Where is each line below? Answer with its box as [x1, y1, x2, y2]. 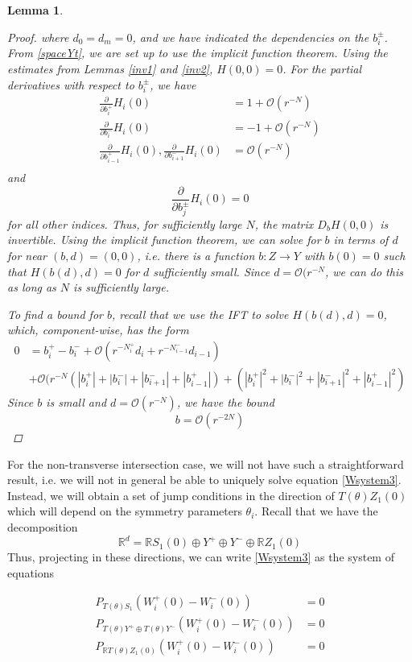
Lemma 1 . [7, 2, 64, 18]
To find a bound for [7, 305, 103, 322]
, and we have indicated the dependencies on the [132, 28, 369, 45]
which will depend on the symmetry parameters [7, 503, 242, 519]
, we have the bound [176, 394, 274, 411]
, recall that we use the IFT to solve [112, 305, 289, 322]
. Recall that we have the [254, 503, 378, 519]
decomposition [7, 519, 78, 535]
